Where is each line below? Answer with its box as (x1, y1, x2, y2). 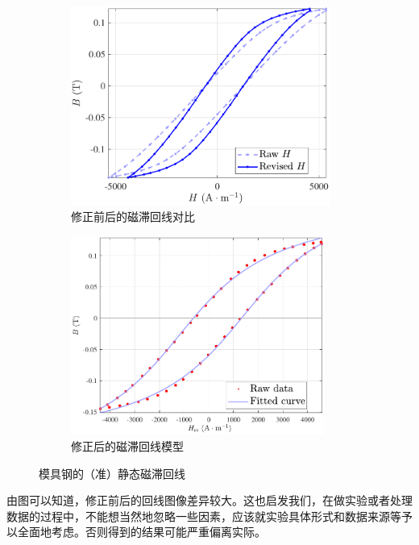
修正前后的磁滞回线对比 (71, 208, 195, 225)
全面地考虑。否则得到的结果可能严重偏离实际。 (17, 523, 266, 540)
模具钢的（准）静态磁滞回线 (39, 464, 185, 481)
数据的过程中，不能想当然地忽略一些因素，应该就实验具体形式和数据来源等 (6, 507, 401, 524)
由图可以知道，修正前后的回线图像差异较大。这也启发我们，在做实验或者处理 (6, 492, 413, 509)
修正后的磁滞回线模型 (71, 438, 184, 455)
